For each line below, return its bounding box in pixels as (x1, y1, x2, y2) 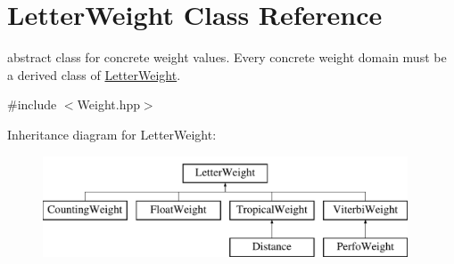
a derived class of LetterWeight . (7, 65, 181, 84)
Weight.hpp (77, 95, 140, 114)
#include (7, 95, 57, 114)
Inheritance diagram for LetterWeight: (7, 124, 217, 143)
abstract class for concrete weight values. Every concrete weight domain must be (7, 48, 447, 67)
